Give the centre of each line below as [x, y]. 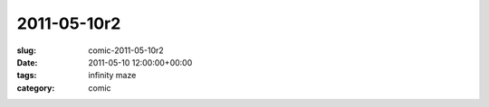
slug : [26, 50]
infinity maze [112, 76]
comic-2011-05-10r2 [126, 50]
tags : [27, 76]
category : [36, 88]
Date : [27, 62]
